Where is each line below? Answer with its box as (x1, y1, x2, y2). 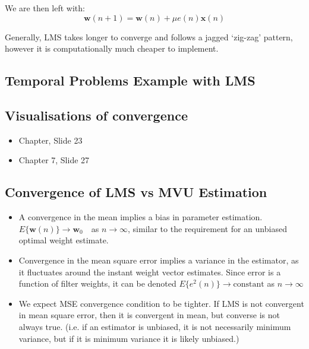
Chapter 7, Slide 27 (18, 154, 90, 166)
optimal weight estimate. (18, 234, 109, 246)
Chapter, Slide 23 (18, 134, 83, 146)
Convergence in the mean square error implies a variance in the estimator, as (18, 253, 299, 266)
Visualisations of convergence (5, 106, 188, 124)
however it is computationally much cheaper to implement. (5, 42, 219, 55)
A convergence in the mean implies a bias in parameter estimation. (18, 211, 263, 223)
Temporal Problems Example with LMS (5, 71, 256, 90)
